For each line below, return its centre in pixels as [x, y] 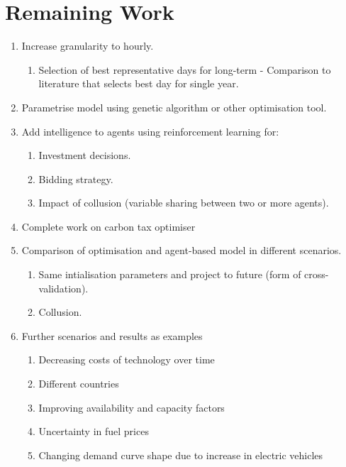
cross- [317, 274]
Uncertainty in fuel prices [94, 431]
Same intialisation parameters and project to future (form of [170, 274]
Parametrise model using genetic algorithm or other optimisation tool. [174, 107]
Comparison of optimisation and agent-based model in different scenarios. [182, 250]
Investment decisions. [85, 155]
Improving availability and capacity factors [132, 407]
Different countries [79, 384]
